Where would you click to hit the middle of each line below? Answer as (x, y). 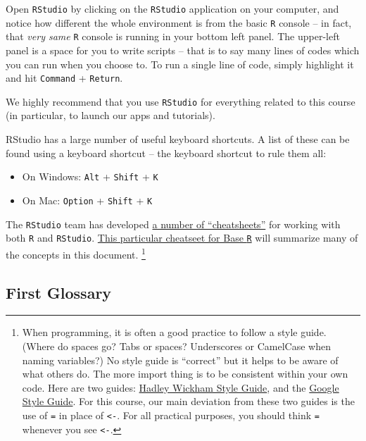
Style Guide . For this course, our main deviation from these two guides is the (188, 401)
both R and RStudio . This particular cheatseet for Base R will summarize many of (182, 238)
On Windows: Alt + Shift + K (90, 176)
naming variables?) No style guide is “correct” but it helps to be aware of (180, 360)
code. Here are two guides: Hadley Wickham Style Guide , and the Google (181, 387)
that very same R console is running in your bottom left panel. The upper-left (173, 36)
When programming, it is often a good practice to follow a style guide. (174, 332)
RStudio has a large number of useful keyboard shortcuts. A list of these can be (178, 139)
